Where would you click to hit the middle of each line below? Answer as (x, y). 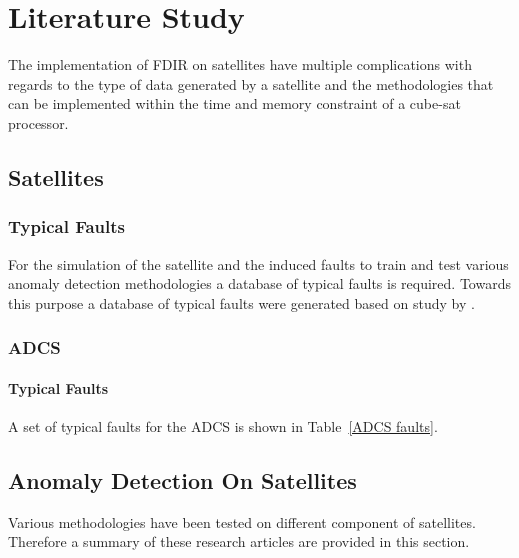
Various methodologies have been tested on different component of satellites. (242, 521)
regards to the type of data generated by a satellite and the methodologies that (251, 83)
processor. (38, 122)
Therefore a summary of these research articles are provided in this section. (239, 541)
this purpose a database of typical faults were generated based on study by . (241, 302)
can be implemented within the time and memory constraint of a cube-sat (234, 103)
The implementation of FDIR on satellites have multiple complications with (240, 64)
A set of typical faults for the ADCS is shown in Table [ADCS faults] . (223, 425)
